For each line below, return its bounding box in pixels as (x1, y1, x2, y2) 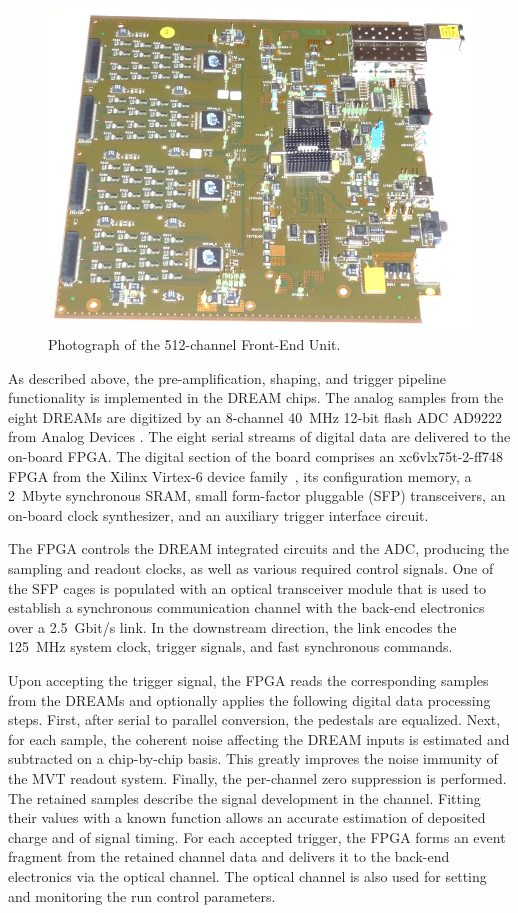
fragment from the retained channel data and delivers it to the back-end (8, 846, 450, 867)
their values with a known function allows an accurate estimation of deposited (8, 807, 486, 828)
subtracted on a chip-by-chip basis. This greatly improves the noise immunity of (8, 748, 498, 769)
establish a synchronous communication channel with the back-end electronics (8, 597, 485, 618)
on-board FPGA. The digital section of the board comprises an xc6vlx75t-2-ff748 (8, 446, 504, 467)
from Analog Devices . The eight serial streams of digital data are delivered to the (8, 426, 511, 447)
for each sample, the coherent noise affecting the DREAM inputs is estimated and (8, 728, 510, 749)
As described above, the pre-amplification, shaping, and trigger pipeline (8, 367, 446, 388)
